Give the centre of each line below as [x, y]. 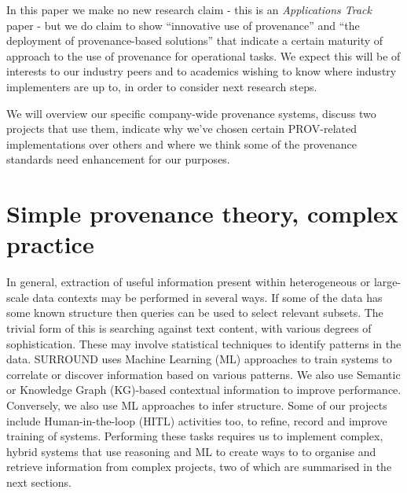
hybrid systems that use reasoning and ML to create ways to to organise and [191, 451]
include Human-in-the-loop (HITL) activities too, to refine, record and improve [197, 420]
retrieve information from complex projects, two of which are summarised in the [199, 467]
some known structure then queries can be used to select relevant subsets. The [195, 313]
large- [387, 282]
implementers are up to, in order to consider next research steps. [162, 86]
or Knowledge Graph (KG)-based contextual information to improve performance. [204, 390]
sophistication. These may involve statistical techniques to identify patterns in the [204, 343]
